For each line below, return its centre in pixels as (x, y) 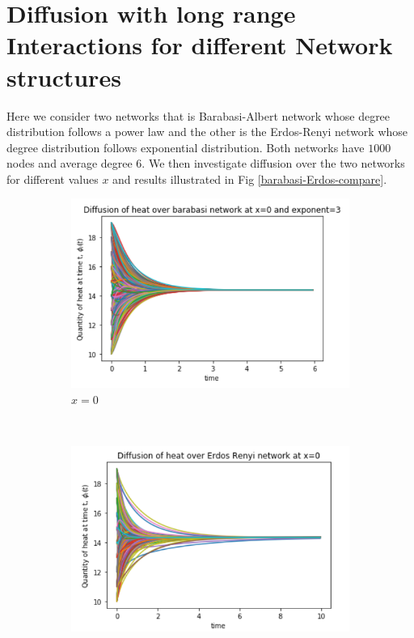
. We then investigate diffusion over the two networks (273, 163)
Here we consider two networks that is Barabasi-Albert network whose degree (199, 115)
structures (64, 77)
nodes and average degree (70, 163)
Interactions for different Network (200, 45)
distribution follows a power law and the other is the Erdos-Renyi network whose (207, 132)
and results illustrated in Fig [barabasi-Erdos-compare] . (250, 179)
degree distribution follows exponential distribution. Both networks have (186, 147)
